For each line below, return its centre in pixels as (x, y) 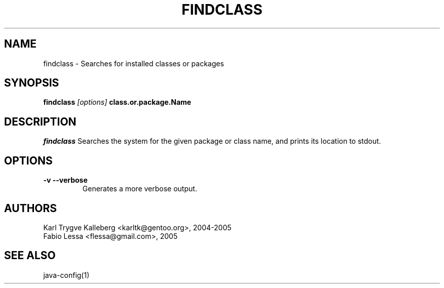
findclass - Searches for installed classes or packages (134, 63)
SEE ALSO (30, 256)
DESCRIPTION (40, 121)
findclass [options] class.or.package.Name (117, 102)
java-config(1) (66, 275)
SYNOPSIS (32, 83)
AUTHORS (31, 208)
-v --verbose (65, 180)
